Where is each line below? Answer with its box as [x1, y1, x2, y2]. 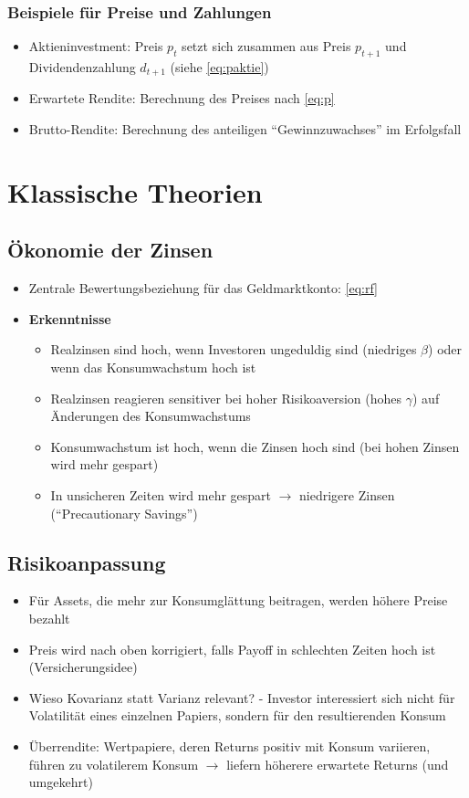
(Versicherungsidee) [28, 657, 138, 677]
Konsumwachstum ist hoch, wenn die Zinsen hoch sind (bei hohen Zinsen [50, 436, 460, 456]
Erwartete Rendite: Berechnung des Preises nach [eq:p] [28, 89, 335, 108]
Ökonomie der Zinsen [7, 236, 214, 264]
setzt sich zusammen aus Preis [182, 37, 351, 56]
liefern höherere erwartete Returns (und [226, 754, 449, 773]
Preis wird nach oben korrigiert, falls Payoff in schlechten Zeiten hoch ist [28, 639, 436, 658]
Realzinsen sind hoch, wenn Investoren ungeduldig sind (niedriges [50, 340, 417, 359]
